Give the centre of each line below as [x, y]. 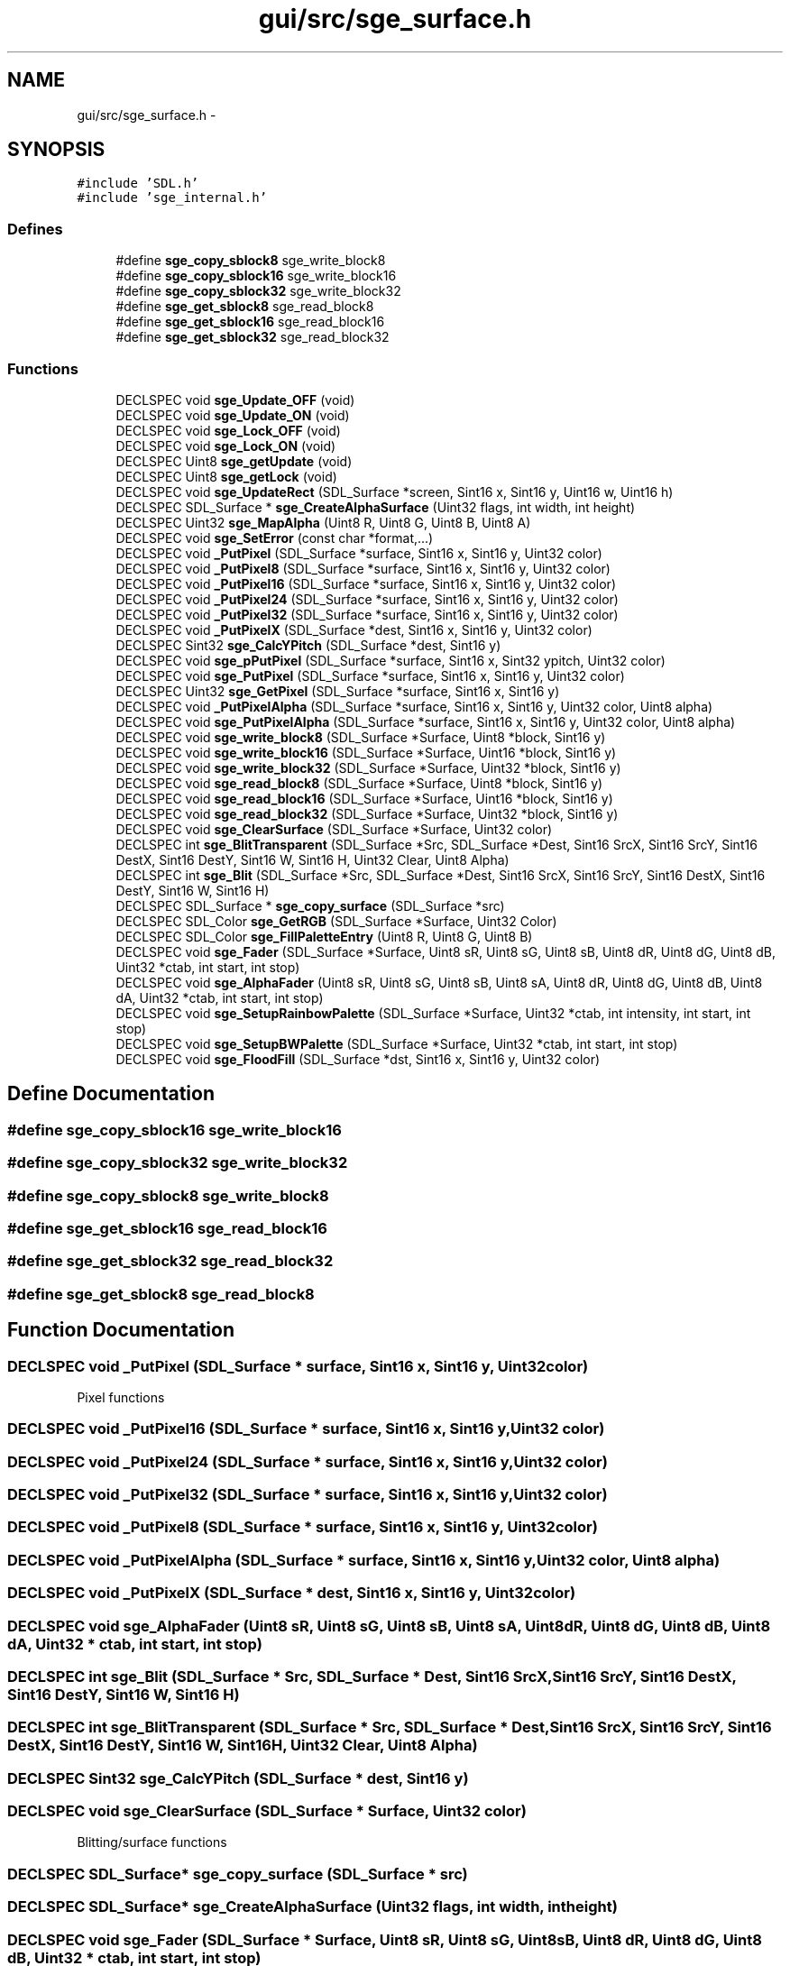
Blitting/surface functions [152, 1842]
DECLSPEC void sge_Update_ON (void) [233, 415]
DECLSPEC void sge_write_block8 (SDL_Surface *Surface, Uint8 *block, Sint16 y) [361, 737]
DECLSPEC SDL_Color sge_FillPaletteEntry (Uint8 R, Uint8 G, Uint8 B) [324, 936]
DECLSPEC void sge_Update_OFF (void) [235, 400]
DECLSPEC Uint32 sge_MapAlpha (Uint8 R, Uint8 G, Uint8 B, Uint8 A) [323, 522]
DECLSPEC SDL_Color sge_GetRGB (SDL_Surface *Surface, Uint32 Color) [336, 921]
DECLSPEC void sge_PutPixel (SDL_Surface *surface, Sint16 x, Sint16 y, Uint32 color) [370, 675]
